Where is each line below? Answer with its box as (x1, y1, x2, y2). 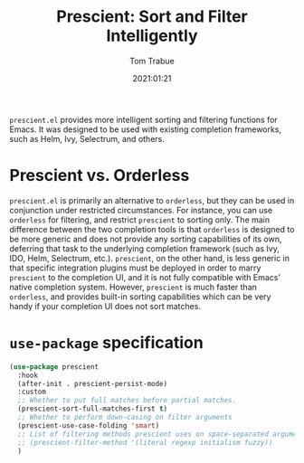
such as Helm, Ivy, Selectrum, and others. (9, 133, 165, 144)
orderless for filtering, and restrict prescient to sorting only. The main (9, 214, 271, 225)
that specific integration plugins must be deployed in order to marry (9, 262, 261, 273)
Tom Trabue (129, 55, 175, 66)
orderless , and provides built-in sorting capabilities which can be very (9, 291, 271, 302)
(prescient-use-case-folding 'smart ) (17, 420, 160, 430)
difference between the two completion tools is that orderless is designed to (9, 223, 295, 234)
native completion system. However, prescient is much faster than (9, 281, 258, 292)
